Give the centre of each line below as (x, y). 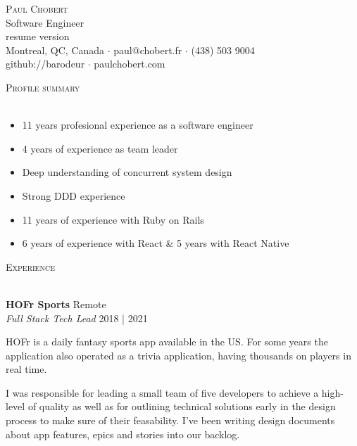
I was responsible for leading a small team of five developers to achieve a (162, 392)
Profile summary (43, 87)
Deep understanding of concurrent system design (127, 172)
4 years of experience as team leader (100, 148)
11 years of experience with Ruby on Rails (113, 219)
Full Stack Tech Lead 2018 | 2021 (77, 318)
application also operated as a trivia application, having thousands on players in (178, 355)
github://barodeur (45, 64)
